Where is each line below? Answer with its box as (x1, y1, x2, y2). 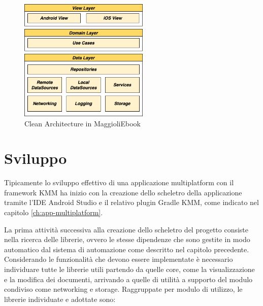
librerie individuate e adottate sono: (4, 293, 116, 304)
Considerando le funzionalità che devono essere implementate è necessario (4, 254, 233, 264)
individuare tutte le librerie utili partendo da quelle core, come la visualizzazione (4, 264, 255, 274)
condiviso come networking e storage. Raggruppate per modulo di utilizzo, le (4, 284, 243, 294)
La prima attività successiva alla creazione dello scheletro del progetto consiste (4, 224, 249, 234)
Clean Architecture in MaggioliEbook (24, 118, 141, 128)
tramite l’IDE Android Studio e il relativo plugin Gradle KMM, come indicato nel (4, 197, 259, 208)
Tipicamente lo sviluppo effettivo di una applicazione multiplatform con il (4, 177, 234, 188)
